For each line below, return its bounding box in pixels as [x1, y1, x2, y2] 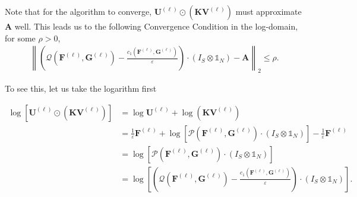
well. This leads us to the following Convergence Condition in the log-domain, [14, 20, 298, 32]
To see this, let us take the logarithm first [5, 82, 157, 95]
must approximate [235, 5, 302, 17]
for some [5, 31, 36, 44]
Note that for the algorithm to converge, [5, 5, 152, 17]
